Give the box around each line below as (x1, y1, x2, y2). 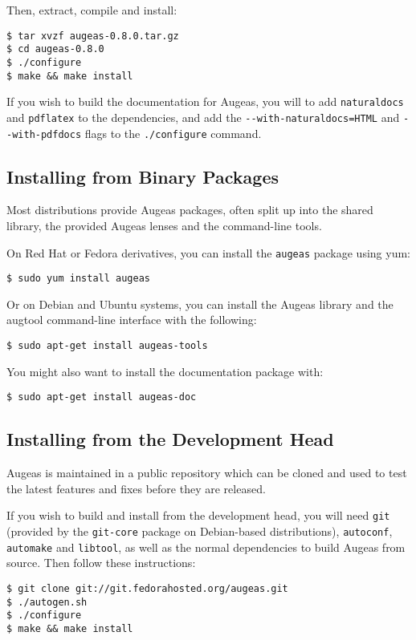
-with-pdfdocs (6, 128, 82, 140)
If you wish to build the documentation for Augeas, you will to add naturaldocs (6, 93, 404, 110)
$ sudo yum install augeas (6, 273, 150, 285)
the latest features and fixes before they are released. (6, 480, 266, 496)
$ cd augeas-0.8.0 (6, 43, 104, 55)
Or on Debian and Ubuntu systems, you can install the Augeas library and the (6, 295, 394, 312)
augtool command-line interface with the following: (6, 311, 257, 328)
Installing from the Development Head (6, 427, 334, 452)
